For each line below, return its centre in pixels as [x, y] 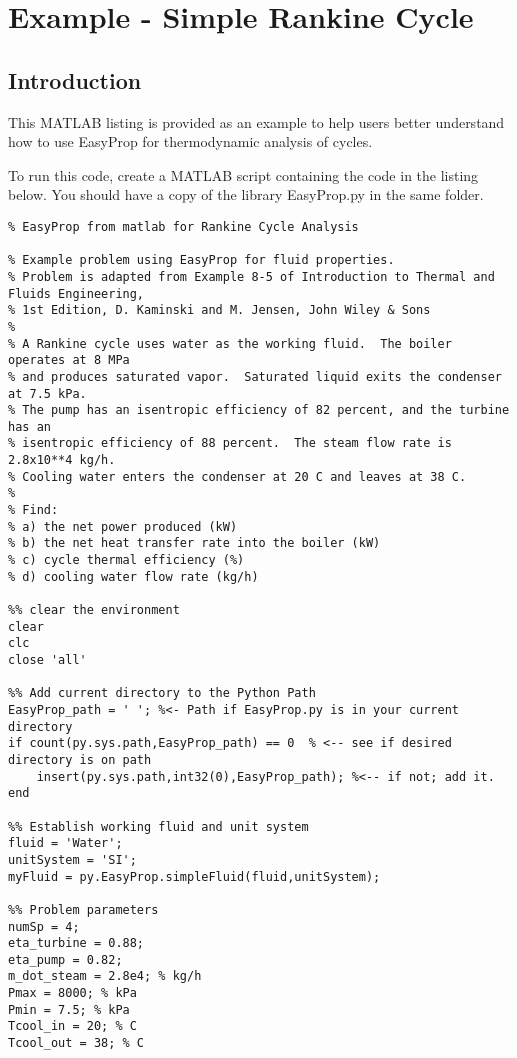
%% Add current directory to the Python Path [162, 693]
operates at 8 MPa [69, 360]
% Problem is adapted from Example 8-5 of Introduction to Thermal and [251, 276]
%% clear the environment [94, 610]
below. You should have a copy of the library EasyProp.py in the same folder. [246, 194]
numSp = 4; [44, 926]
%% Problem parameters [83, 909]
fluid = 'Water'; [65, 843]
